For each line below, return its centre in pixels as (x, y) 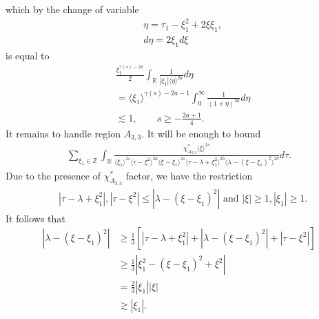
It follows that (35, 218)
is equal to (28, 55)
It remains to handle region (63, 133)
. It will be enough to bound (201, 133)
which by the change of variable (72, 9)
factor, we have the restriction (189, 175)
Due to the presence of (53, 175)
